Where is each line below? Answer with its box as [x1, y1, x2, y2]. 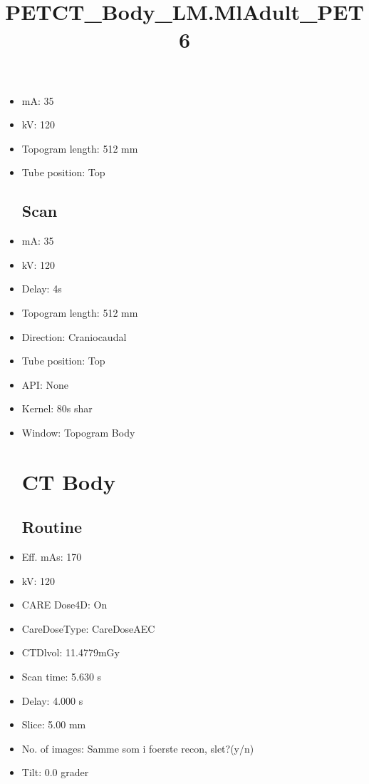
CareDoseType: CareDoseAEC [21, 621, 155, 636]
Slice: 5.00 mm [21, 717, 86, 732]
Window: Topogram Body [21, 424, 135, 439]
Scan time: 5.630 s [21, 669, 102, 684]
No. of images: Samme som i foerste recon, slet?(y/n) [21, 740, 254, 755]
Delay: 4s [21, 281, 62, 296]
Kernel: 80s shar [21, 401, 93, 416]
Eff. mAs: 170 [21, 549, 82, 564]
